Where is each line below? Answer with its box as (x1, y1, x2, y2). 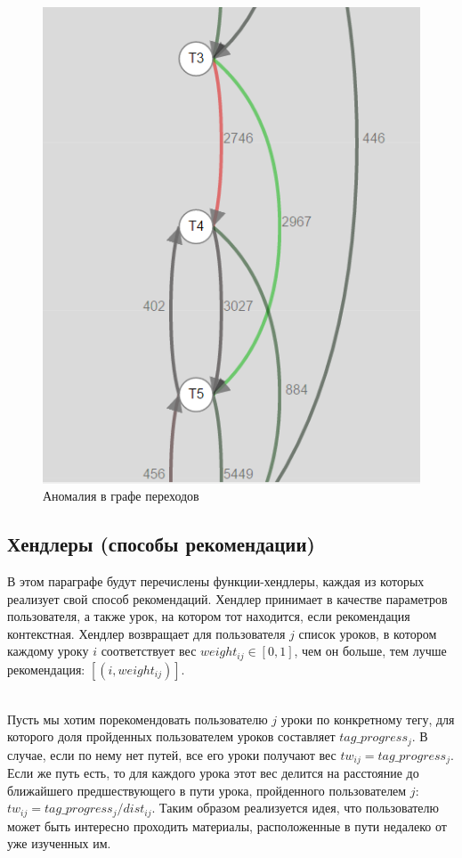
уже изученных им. (7, 834, 111, 853)
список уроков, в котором (298, 624, 437, 642)
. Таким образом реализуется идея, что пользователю (151, 798, 440, 817)
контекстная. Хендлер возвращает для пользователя (7, 624, 286, 642)
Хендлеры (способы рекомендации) (7, 530, 315, 558)
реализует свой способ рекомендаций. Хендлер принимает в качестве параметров (7, 589, 448, 608)
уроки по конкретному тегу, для (280, 709, 455, 728)
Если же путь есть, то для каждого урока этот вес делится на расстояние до (7, 764, 419, 782)
